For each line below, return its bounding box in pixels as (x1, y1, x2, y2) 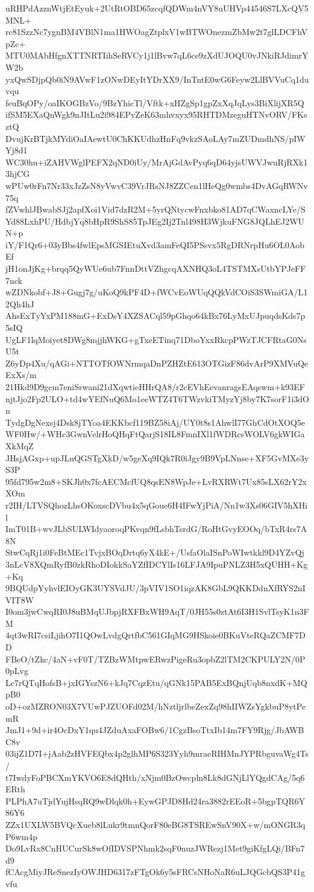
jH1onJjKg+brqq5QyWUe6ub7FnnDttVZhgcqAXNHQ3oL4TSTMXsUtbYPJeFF (5, 262, 306, 275)
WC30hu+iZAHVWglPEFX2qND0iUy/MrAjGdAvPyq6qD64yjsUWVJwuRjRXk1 (5, 155, 308, 168)
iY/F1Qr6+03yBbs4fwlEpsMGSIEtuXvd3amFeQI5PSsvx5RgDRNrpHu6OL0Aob (5, 238, 304, 251)
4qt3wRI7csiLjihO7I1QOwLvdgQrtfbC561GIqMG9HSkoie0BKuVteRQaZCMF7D (5, 629, 306, 641)
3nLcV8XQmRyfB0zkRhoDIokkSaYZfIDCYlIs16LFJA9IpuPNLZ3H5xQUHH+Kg (5, 557, 308, 570)
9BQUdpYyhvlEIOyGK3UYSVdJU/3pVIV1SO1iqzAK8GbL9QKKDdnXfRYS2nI (5, 582, 306, 594)
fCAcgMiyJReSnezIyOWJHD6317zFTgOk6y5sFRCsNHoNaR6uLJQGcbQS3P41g (5, 865, 306, 878)
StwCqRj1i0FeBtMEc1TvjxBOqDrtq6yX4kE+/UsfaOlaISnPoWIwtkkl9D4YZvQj (5, 546, 304, 559)
